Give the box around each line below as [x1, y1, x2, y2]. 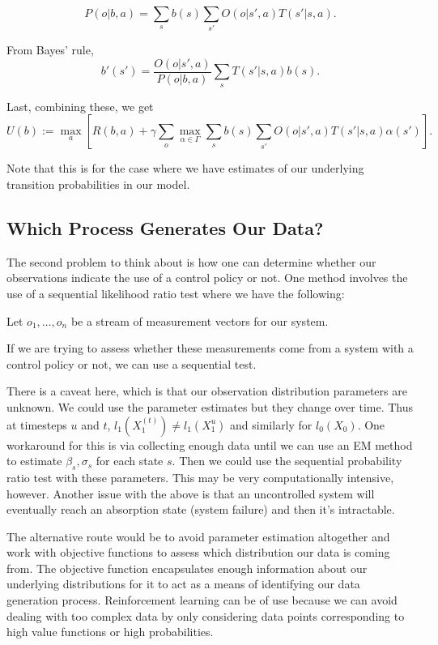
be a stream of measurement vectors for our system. [70, 312, 329, 329]
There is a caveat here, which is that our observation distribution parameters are [6, 382, 407, 399]
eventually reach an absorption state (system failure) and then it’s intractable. [6, 501, 395, 518]
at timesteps [6, 416, 67, 433]
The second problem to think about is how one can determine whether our [6, 253, 376, 270]
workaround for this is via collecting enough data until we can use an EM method [6, 436, 413, 453]
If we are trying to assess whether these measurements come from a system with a [6, 340, 414, 357]
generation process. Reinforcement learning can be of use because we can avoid [6, 592, 398, 609]
